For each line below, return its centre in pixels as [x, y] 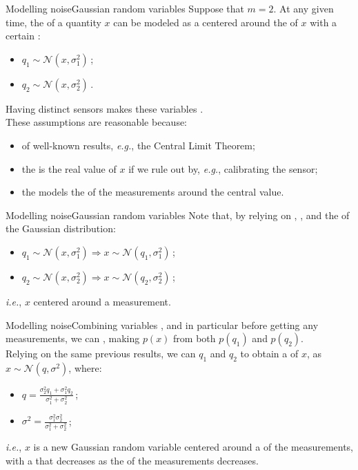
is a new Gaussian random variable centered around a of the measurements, [193, 447]
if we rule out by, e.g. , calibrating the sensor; [223, 168]
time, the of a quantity [53, 22]
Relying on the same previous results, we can [101, 354]
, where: [85, 367]
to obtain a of [269, 354]
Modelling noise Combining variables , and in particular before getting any [162, 325]
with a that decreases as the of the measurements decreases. [132, 460]
